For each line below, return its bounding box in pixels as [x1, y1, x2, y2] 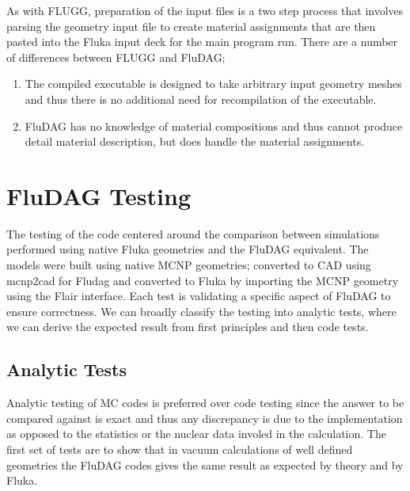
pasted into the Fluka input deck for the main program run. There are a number [6, 33, 398, 50]
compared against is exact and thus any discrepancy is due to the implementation [6, 409, 403, 426]
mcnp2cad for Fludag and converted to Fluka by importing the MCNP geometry [6, 272, 399, 288]
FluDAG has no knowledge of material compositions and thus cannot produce [25, 117, 403, 134]
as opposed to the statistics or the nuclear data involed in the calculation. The [6, 425, 386, 442]
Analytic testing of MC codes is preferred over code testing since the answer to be [6, 394, 404, 411]
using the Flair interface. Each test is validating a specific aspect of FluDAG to [6, 287, 391, 304]
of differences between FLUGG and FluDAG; [6, 48, 226, 65]
